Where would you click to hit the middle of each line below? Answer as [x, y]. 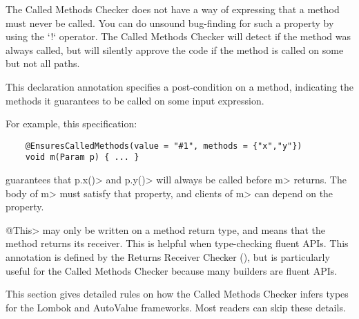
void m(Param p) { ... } [82, 157]
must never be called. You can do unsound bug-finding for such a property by [170, 22]
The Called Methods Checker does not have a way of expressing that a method [173, 9]
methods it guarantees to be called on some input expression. [135, 100]
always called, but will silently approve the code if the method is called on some [175, 49]
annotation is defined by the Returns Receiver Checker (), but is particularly [168, 257]
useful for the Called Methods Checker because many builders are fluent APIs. [172, 270]
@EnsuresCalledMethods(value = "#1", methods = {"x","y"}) [164, 146]
